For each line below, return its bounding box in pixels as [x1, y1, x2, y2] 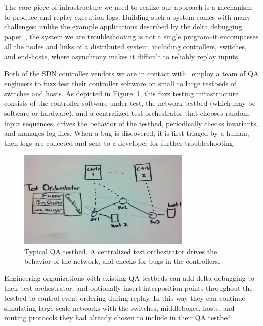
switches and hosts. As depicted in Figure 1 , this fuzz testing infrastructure [4, 88, 239, 98]
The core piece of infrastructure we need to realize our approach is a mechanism [4, 2, 252, 12]
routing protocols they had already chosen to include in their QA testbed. [4, 312, 233, 323]
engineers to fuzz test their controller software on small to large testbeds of [4, 78, 237, 89]
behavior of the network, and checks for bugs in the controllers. [24, 256, 220, 266]
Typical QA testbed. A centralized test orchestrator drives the [24, 246, 217, 256]
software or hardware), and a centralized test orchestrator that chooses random [4, 107, 249, 118]
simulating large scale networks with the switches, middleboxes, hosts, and [4, 302, 235, 313]
